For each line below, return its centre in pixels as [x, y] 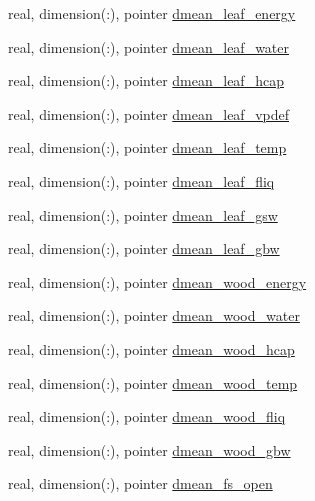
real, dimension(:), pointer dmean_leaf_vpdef [148, 113]
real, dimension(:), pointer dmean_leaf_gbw [144, 248]
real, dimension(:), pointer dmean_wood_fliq [147, 416]
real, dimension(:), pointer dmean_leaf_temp [147, 147]
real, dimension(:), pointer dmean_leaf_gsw [143, 214]
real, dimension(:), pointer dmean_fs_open [140, 483]
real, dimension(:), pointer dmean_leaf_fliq [141, 180]
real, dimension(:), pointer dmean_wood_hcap [151, 348]
